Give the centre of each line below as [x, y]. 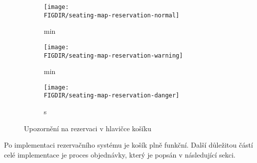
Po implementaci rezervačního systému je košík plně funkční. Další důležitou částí [128, 145]
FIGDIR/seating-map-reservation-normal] [112, 15]
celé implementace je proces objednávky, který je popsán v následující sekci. [120, 154]
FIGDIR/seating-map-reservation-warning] [114, 55]
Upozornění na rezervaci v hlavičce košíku [88, 128]
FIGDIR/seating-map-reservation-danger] [112, 96]
